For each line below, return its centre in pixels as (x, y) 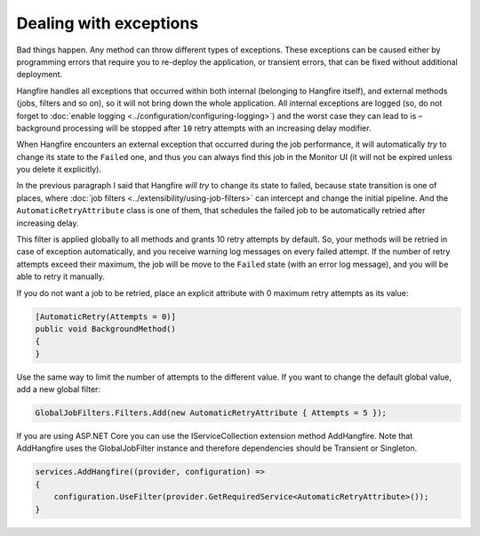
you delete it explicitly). (59, 170)
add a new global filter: (59, 389)
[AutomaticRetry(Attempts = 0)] (106, 316)
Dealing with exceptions (108, 23)
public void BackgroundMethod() (106, 328)
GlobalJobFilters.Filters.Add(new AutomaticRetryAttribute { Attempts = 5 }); (211, 413)
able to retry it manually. (61, 276)
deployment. (39, 75)
